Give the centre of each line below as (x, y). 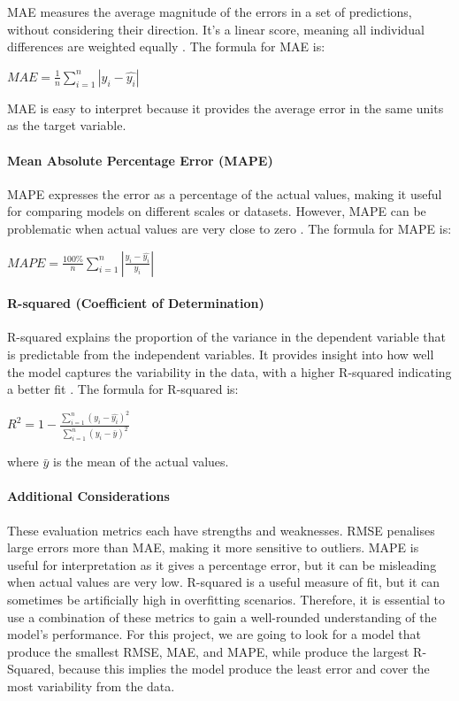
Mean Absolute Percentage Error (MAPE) (140, 160)
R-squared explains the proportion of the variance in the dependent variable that (227, 337)
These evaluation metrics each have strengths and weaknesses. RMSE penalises (221, 530)
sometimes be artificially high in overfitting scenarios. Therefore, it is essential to (226, 600)
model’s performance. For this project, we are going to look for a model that (214, 634)
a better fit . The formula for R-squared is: (123, 389)
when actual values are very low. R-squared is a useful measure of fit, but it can (224, 582)
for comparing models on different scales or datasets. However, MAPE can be (217, 211)
